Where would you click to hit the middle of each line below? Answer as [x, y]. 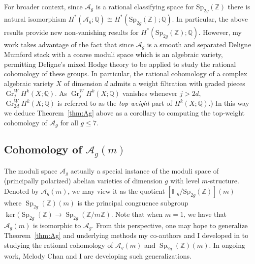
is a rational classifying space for [145, 6]
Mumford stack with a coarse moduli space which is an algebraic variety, [113, 54]
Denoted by [21, 191]
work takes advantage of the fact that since [69, 44]
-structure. [223, 181]
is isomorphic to [57, 225]
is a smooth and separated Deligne [199, 44]
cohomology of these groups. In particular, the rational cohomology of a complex [126, 73]
